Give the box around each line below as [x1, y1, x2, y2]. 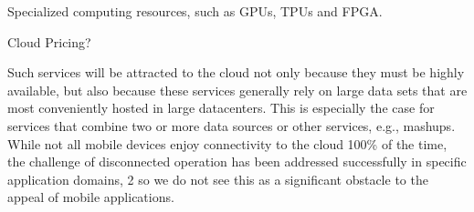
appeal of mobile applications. [7, 187, 174, 207]
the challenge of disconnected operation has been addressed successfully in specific [7, 152, 467, 171]
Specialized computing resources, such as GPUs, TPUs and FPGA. [7, 2, 383, 20]
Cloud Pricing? [7, 32, 91, 51]
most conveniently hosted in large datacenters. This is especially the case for [7, 98, 435, 117]
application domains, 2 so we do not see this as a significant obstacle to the [7, 169, 428, 188]
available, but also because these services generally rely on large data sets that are [7, 80, 468, 99]
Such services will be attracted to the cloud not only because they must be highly [7, 63, 465, 82]
